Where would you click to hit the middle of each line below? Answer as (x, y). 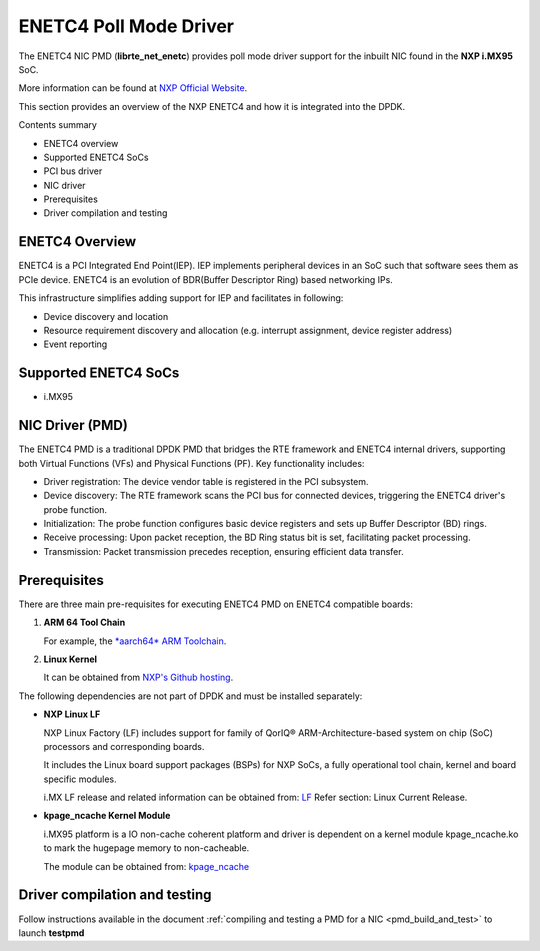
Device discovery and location (106, 316)
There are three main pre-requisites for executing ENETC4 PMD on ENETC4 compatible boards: (216, 604)
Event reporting (75, 344)
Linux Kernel (70, 659)
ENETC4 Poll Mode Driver (126, 26)
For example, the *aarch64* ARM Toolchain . (135, 641)
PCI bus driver (73, 171)
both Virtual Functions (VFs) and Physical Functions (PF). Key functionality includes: (191, 463)
